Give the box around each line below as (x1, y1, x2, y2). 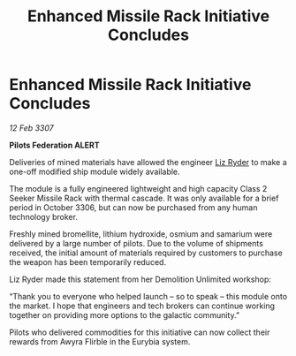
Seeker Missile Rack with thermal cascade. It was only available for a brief (9, 193, 279, 203)
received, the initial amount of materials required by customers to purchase (9, 247, 283, 258)
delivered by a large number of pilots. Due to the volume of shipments (9, 238, 263, 248)
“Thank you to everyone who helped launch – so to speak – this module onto (9, 291, 288, 301)
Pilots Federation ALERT (9, 140, 100, 150)
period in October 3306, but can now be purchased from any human (9, 201, 258, 213)
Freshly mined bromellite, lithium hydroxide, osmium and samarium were (9, 228, 273, 239)
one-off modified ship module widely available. (9, 166, 180, 177)
